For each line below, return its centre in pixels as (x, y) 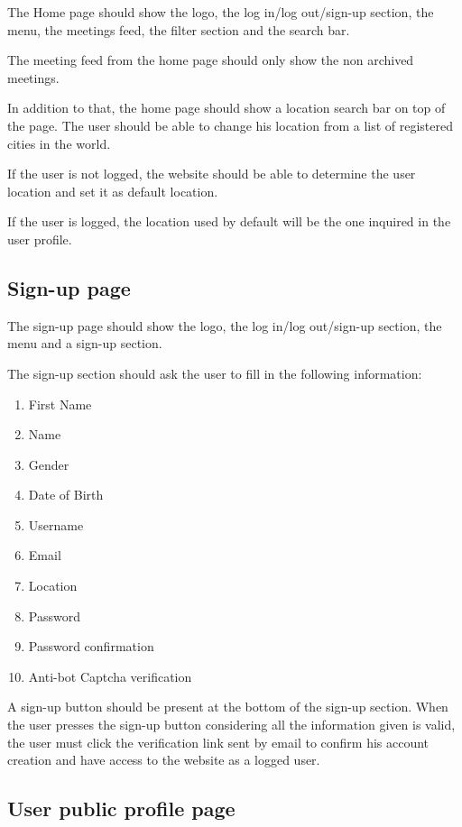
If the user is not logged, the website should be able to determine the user (212, 174)
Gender (49, 464)
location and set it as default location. (113, 191)
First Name (60, 404)
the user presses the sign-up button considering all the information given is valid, (231, 725)
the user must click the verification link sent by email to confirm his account (218, 742)
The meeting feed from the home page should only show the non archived (211, 60)
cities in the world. (59, 143)
